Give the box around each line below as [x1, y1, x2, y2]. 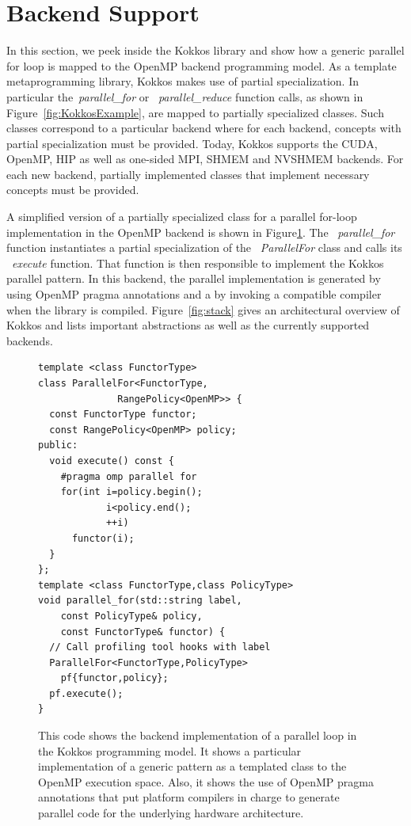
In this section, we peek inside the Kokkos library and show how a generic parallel [6, 42, 405, 59]
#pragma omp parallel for [60, 470, 197, 482]
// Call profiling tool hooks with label [49, 641, 271, 653]
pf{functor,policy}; [60, 672, 169, 684]
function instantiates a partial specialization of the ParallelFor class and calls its [6, 239, 402, 256]
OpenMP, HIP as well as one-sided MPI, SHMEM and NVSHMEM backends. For [6, 150, 404, 167]
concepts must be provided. [6, 181, 139, 198]
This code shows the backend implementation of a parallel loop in [38, 727, 357, 744]
